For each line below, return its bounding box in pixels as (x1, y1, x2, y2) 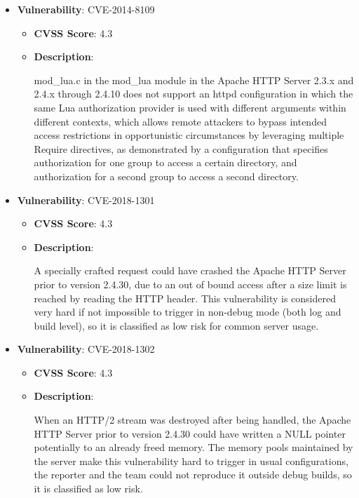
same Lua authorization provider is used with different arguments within (34, 100, 346, 114)
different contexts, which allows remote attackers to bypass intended (34, 114, 327, 128)
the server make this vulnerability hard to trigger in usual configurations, (34, 453, 348, 468)
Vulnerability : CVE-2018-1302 (17, 342, 155, 356)
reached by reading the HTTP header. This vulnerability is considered (34, 290, 336, 305)
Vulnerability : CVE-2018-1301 (17, 192, 155, 207)
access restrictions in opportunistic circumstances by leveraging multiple (34, 128, 344, 142)
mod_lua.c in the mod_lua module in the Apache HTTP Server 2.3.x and (34, 72, 354, 87)
